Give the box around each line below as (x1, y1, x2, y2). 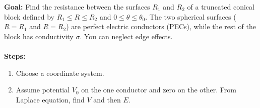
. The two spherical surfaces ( (145, 11, 236, 22)
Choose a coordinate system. (16, 67, 104, 78)
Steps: (4, 50, 26, 61)
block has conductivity (4, 31, 74, 41)
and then (93, 94, 121, 104)
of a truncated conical (187, 2, 254, 12)
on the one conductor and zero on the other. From (81, 84, 236, 95)
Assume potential (16, 84, 70, 95)
